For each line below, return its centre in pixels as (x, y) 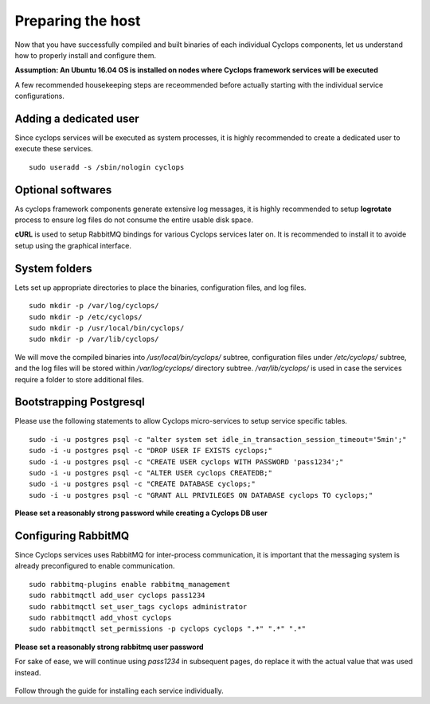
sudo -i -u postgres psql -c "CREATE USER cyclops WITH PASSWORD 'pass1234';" (186, 462)
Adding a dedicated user (77, 118)
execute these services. (54, 149)
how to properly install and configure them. (86, 55)
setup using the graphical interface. (73, 245)
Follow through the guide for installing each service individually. (119, 690)
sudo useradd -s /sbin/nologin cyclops (107, 167)
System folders (53, 268)
